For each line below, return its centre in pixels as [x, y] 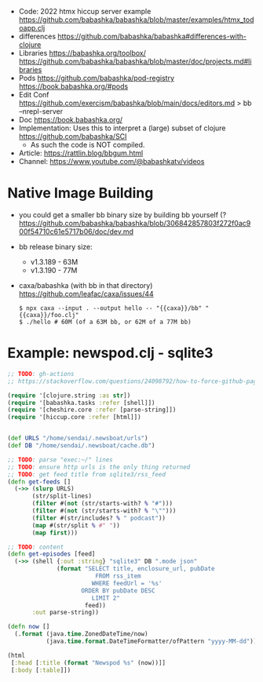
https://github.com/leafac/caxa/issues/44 [86, 294]
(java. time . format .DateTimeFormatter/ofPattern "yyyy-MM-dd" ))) [153, 641]
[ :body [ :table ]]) [41, 670]
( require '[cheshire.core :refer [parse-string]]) [92, 410]
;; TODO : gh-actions [41, 374]
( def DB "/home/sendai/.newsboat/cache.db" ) [81, 446]
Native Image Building [80, 193]
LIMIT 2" [106, 598]
